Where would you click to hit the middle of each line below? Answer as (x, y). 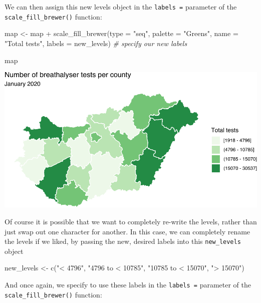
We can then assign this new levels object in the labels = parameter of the (121, 7)
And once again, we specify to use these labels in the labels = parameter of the (128, 285)
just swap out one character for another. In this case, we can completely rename (127, 231)
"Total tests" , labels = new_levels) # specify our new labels (96, 43)
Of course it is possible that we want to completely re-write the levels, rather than (131, 222)
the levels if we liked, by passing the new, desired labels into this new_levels (123, 241)
